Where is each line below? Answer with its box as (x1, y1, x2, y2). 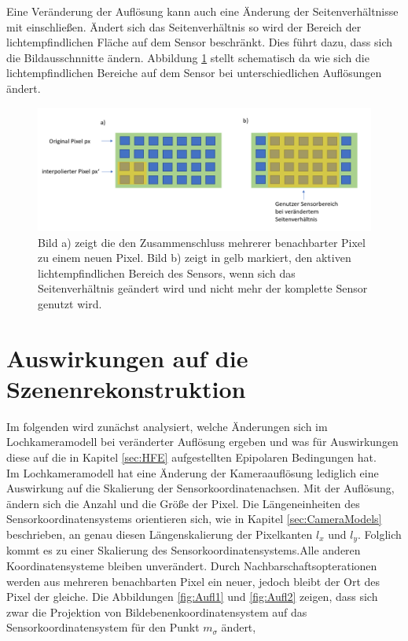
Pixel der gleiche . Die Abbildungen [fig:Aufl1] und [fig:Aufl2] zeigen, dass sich (6, 588, 378, 605)
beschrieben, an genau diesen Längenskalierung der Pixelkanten (6, 525, 313, 542)
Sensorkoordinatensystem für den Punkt (6, 619, 200, 635)
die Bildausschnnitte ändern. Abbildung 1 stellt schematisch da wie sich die (6, 49, 369, 65)
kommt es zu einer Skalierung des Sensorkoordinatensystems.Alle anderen (6, 542, 361, 558)
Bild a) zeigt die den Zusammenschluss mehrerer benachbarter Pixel (38, 234, 366, 250)
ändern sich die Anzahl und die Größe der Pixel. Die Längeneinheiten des (6, 495, 360, 511)
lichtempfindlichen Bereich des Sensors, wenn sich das (38, 264, 296, 281)
